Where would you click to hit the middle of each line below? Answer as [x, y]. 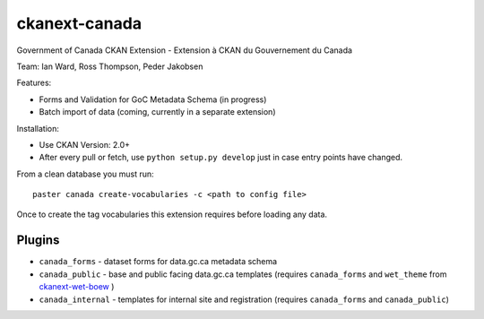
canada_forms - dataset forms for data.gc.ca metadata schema [158, 262]
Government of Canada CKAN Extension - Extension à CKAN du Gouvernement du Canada [185, 50]
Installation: [38, 128]
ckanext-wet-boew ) [77, 287]
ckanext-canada [79, 23]
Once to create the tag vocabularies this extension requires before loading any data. [172, 214]
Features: [34, 83]
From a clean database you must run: [85, 174]
